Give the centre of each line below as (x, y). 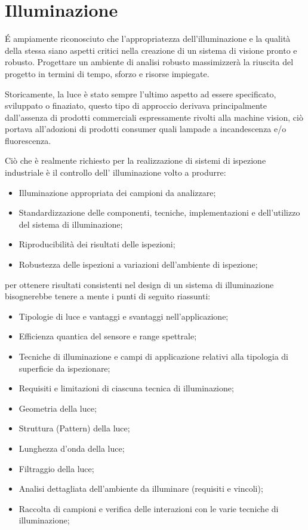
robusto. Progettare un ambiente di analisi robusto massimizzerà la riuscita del (149, 62)
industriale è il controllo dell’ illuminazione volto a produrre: (115, 172)
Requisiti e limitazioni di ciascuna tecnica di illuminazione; (126, 388)
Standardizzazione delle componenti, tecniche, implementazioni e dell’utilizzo (159, 212)
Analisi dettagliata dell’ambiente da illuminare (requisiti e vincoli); (141, 488)
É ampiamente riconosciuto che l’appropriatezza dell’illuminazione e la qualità (148, 39)
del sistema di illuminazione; (71, 224)
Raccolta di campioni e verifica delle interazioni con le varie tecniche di (149, 508)
